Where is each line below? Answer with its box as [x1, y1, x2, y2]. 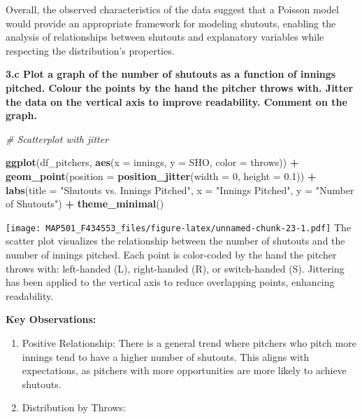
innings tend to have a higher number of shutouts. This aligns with [22, 349, 310, 364]
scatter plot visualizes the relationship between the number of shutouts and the [6, 233, 345, 248]
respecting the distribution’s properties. [6, 43, 175, 57]
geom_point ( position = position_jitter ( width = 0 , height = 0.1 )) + [6, 168, 317, 183]
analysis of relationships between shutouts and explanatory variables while [6, 29, 324, 44]
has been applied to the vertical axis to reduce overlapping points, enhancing [6, 275, 335, 289]
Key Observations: [6, 312, 96, 327]
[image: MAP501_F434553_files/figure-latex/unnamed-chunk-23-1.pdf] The [6, 219, 352, 234]
